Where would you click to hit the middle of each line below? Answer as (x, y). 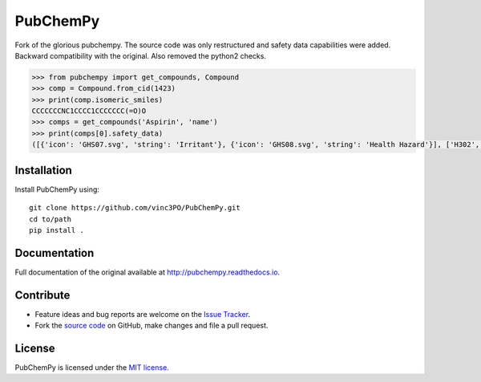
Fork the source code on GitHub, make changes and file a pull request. (152, 326)
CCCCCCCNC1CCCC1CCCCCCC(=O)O (89, 111)
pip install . (57, 230)
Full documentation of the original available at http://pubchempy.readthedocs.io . (148, 272)
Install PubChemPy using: (57, 189)
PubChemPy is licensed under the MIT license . (92, 368)
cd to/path (51, 219)
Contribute (42, 295)
